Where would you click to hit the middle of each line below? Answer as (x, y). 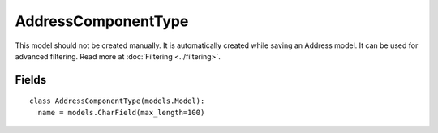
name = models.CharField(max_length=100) (121, 112)
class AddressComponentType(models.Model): (117, 101)
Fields (31, 80)
